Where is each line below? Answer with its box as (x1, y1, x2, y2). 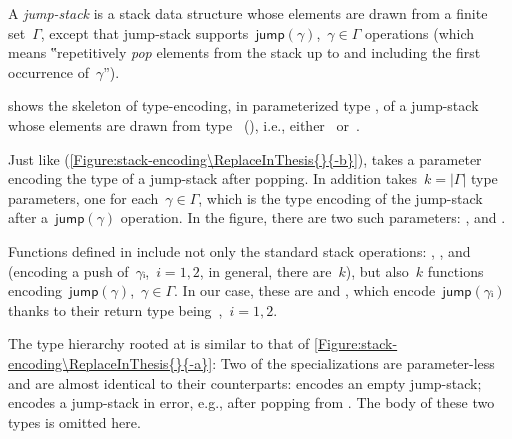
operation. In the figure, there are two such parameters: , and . (120, 207, 506, 228)
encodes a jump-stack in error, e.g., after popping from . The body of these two (8, 392, 495, 413)
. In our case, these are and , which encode (174, 280, 436, 301)
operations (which (365, 22, 475, 43)
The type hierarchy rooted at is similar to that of (8, 333, 310, 354)
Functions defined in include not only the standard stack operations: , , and (8, 240, 471, 261)
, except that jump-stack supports (40, 22, 249, 43)
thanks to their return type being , (8, 299, 223, 320)
